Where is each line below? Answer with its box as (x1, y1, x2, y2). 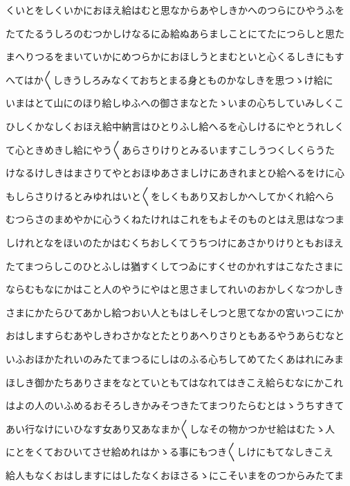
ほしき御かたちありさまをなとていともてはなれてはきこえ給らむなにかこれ (6, 375, 344, 389)
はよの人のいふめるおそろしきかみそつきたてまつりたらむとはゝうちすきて (6, 398, 344, 413)
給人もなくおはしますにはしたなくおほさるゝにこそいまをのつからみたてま (6, 467, 344, 482)
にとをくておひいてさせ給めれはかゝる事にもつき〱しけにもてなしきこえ (6, 444, 333, 459)
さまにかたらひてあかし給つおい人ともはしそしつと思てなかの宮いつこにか (6, 305, 344, 319)
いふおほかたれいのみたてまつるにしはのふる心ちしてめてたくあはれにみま (6, 351, 344, 366)
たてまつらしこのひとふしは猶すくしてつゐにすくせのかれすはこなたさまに (6, 258, 344, 273)
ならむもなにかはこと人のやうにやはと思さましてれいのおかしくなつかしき (6, 282, 344, 296)
